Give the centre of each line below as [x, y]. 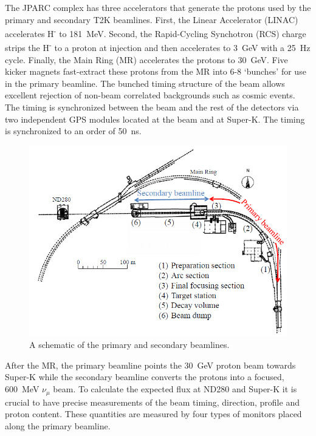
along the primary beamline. [58, 425]
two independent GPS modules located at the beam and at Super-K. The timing [155, 119]
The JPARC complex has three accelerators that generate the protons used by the [158, 7]
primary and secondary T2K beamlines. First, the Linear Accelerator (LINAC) [152, 19]
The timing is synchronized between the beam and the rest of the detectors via [152, 107]
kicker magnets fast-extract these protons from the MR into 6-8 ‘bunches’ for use [156, 71]
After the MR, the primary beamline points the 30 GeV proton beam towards [150, 365]
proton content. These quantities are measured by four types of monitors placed [153, 414]
